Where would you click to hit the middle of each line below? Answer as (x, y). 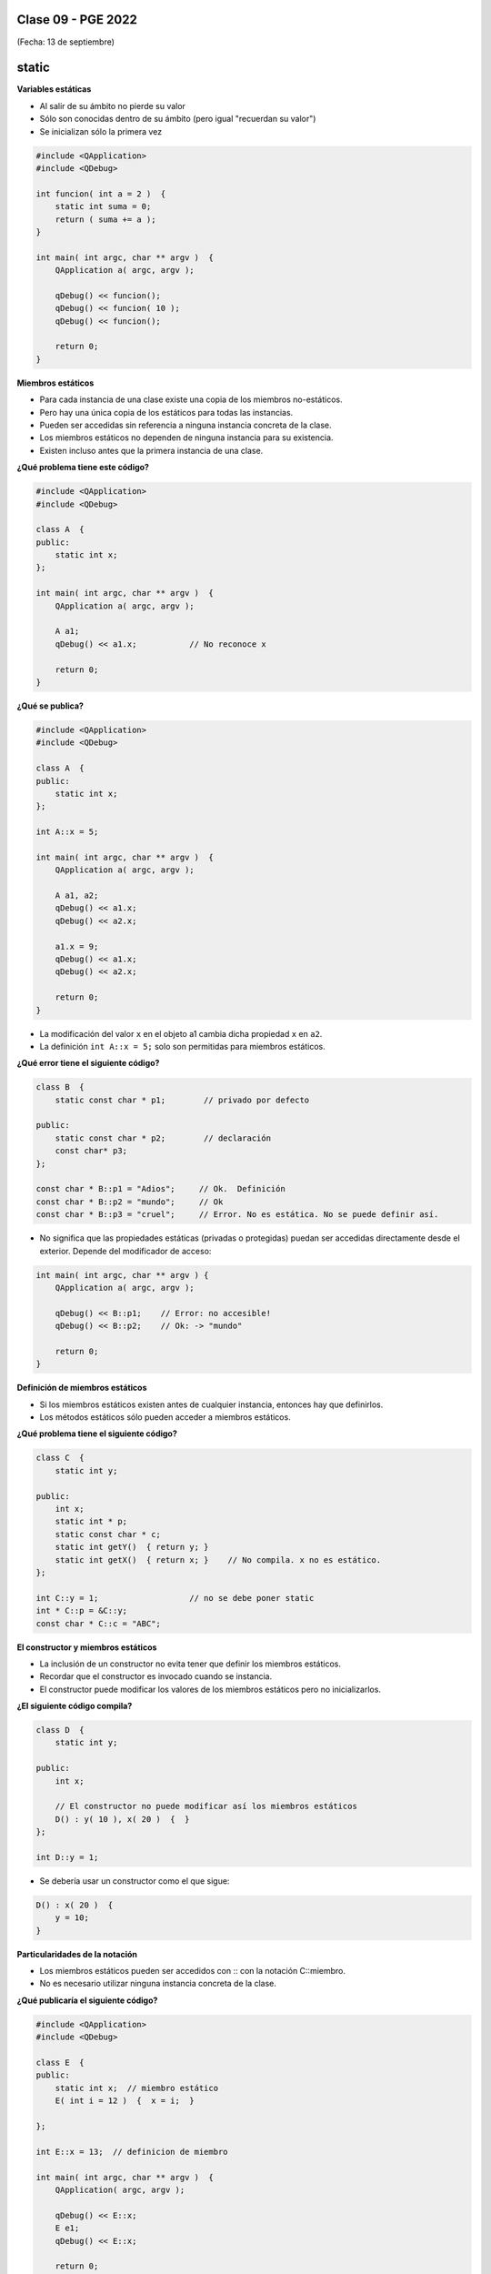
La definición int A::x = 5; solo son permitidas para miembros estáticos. (183, 1046)
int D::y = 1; (67, 1857)
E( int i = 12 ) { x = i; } (125, 2101)
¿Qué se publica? (50, 706)
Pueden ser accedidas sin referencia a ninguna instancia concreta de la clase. (185, 425)
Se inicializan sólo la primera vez (101, 131)
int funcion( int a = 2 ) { (101, 194)
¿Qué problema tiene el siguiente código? (97, 1434)
